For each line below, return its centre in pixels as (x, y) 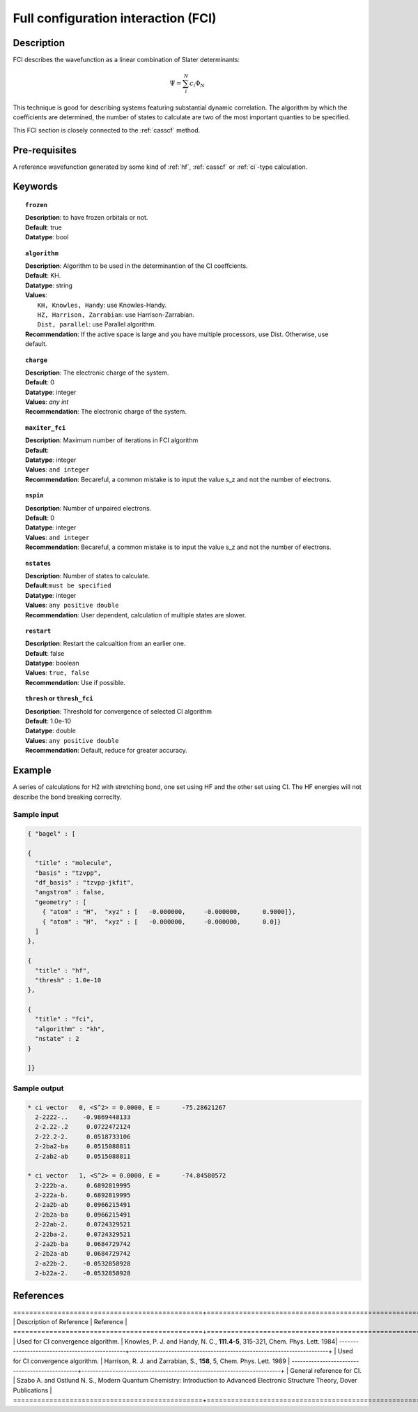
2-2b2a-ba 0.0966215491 (83, 1215)
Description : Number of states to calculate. (87, 576)
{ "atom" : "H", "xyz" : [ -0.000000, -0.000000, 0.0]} (162, 922)
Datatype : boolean (52, 663)
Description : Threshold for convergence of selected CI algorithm (119, 711)
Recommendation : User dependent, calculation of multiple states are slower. (136, 615)
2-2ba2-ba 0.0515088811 (83, 1147)
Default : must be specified (68, 585)
